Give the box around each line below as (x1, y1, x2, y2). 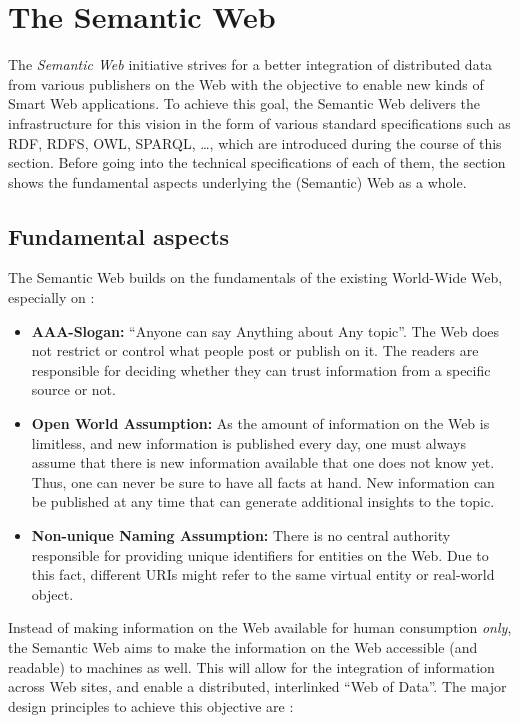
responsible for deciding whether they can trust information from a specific (31, 359, 491, 380)
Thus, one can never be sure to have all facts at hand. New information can (31, 471, 495, 492)
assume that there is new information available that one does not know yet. (31, 452, 495, 473)
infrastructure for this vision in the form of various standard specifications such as (8, 112, 511, 133)
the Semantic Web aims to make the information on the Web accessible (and (8, 636, 478, 657)
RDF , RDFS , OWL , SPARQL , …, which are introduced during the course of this (8, 132, 502, 153)
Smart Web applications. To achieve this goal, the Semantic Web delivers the (8, 93, 481, 114)
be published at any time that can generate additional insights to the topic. (31, 491, 495, 512)
